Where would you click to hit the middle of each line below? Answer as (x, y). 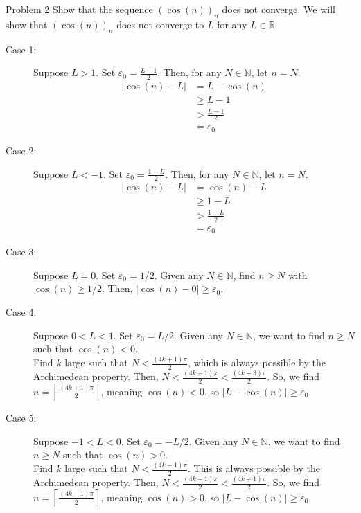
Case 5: (21, 418)
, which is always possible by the (257, 362)
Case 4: (21, 312)
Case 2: (21, 150)
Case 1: (21, 49)
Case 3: (21, 252)
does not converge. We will (279, 9)
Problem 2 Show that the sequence (79, 9)
